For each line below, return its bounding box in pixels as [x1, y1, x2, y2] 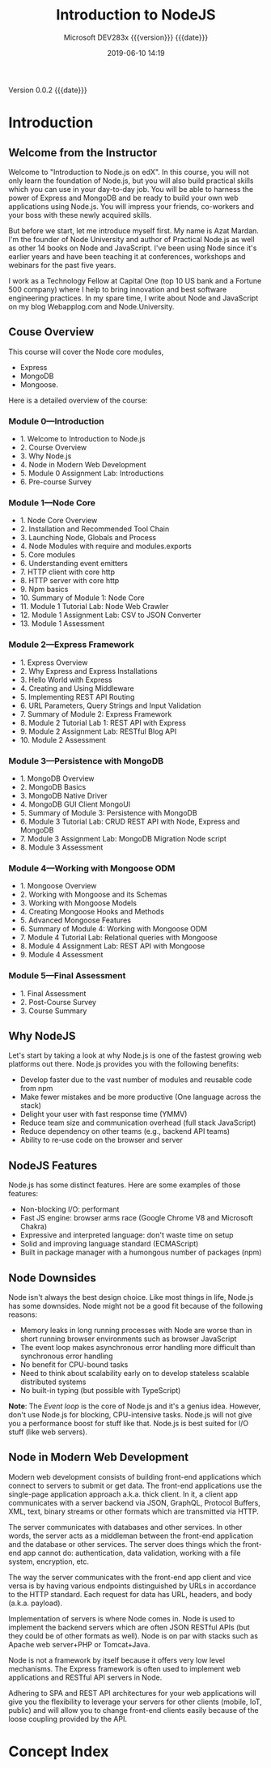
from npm [19, 1084, 53, 1093]
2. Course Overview [19, 443, 87, 453]
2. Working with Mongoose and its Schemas [19, 889, 167, 900]
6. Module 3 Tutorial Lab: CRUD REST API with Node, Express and [19, 816, 240, 826]
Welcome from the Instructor [8, 146, 158, 160]
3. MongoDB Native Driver [19, 790, 108, 800]
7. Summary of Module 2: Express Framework [19, 709, 172, 718]
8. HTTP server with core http [19, 576, 120, 586]
